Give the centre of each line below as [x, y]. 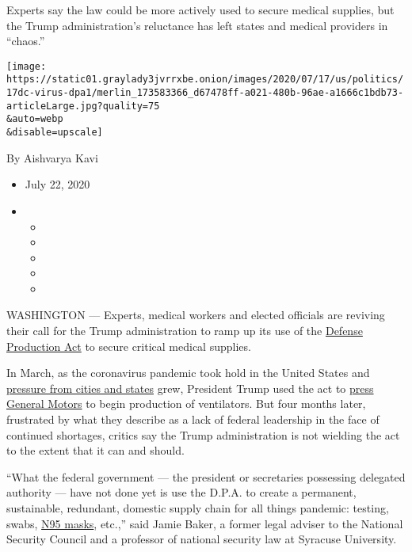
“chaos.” [26, 41]
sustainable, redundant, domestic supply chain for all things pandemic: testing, [198, 508]
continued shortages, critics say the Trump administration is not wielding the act [203, 434]
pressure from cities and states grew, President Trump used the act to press [190, 388]
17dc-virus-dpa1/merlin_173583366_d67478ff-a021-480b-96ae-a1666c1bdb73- [205, 93]
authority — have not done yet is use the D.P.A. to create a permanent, [181, 492]
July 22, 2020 [57, 184]
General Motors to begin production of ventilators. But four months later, [186, 404]
